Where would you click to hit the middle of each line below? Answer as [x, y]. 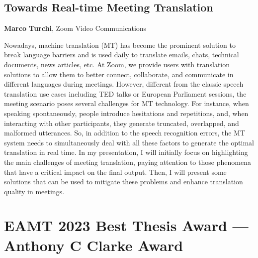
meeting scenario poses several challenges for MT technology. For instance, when [127, 103]
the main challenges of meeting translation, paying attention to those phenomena [128, 162]
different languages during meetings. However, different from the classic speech [124, 84]
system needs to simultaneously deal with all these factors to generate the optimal [129, 142]
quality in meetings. [34, 191]
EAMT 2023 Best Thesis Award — [126, 225]
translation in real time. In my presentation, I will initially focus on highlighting [126, 152]
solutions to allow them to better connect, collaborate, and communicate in [119, 74]
